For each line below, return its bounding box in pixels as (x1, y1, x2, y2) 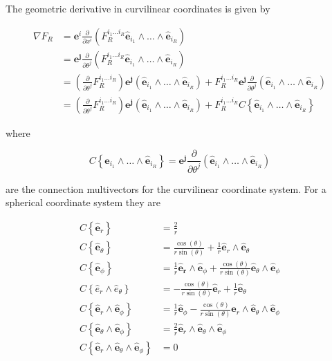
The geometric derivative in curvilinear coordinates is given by (6, 1, 270, 15)
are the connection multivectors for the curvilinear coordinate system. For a (6, 181, 326, 196)
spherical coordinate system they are (6, 195, 160, 210)
